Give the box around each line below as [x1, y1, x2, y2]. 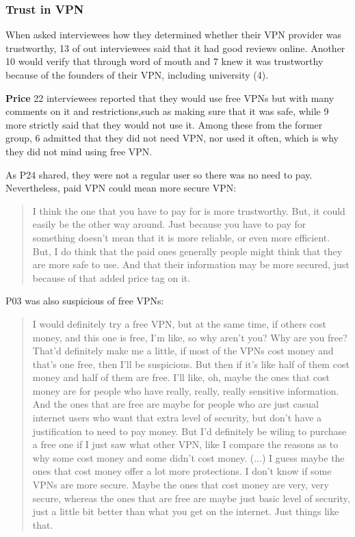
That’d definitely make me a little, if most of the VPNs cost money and [32, 343, 334, 358]
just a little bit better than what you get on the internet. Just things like [32, 504, 339, 519]
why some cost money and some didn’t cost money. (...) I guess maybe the [32, 450, 345, 464]
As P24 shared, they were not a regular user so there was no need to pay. [5, 167, 313, 181]
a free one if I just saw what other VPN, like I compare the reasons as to [32, 437, 339, 451]
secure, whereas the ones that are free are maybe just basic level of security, [32, 490, 350, 505]
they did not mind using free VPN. [5, 144, 153, 158]
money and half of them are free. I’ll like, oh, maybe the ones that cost [32, 370, 330, 384]
